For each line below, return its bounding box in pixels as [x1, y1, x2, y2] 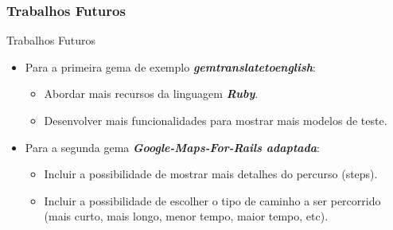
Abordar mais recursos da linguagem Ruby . [44, 85, 259, 102]
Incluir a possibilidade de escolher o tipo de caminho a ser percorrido [44, 192, 381, 209]
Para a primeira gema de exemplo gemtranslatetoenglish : [25, 58, 317, 75]
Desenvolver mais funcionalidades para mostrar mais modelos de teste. [44, 112, 387, 128]
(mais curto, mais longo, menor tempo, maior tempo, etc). [44, 208, 329, 224]
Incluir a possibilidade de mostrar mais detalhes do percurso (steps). [44, 166, 378, 182]
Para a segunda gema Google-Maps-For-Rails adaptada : [25, 138, 320, 155]
